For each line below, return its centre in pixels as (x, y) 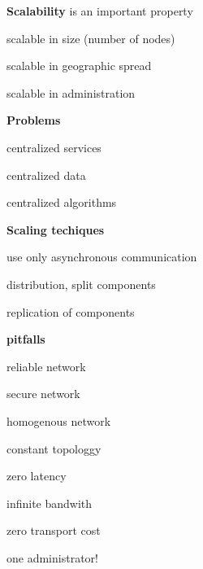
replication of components (71, 311)
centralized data (46, 175)
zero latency (37, 476)
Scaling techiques (56, 229)
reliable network (46, 366)
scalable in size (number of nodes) (91, 38)
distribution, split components (81, 284)
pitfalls (26, 339)
